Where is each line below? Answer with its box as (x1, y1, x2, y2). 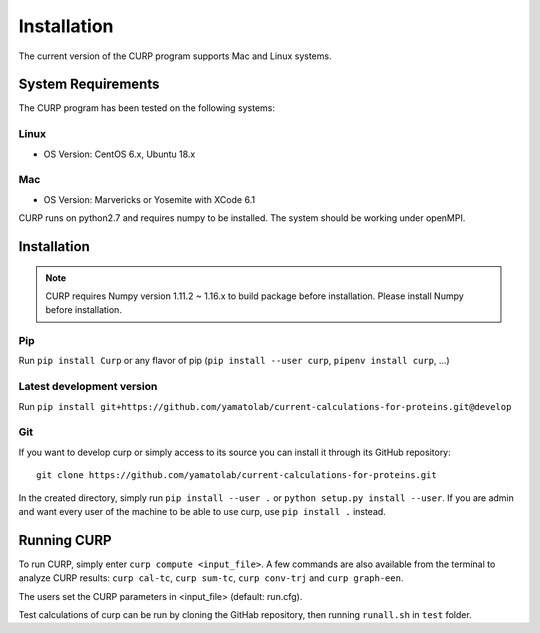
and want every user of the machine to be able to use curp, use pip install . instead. (18, 505, 387, 517)
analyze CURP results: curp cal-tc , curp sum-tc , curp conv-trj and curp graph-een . (18, 572, 404, 584)
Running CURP (18, 531, 112, 549)
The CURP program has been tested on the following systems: (18, 102, 275, 114)
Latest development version (18, 380, 158, 394)
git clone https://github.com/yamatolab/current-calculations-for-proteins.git (36, 470, 437, 481)
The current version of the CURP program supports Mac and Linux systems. (18, 50, 332, 62)
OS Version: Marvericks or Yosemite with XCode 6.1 (43, 193, 255, 205)
